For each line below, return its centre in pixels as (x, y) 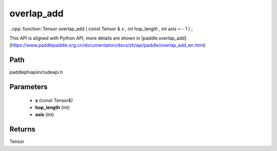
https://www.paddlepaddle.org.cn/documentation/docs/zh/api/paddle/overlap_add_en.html (107, 45)
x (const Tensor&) (54, 100)
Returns (23, 129)
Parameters (28, 87)
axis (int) (45, 115)
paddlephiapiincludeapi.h (36, 72)
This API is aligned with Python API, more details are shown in (75, 38)
